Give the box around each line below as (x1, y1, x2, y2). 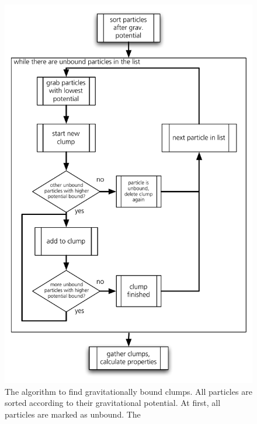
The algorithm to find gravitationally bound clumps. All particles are (5, 385, 252, 397)
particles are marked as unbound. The (5, 408, 141, 420)
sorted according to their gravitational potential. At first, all (5, 397, 221, 409)
